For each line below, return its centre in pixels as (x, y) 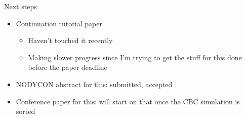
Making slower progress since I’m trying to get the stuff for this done (135, 57)
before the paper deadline (68, 67)
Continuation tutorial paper (59, 23)
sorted (26, 111)
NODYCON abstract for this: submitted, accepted (94, 84)
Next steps (20, 6)
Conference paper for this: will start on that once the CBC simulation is (128, 101)
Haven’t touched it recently (70, 40)
